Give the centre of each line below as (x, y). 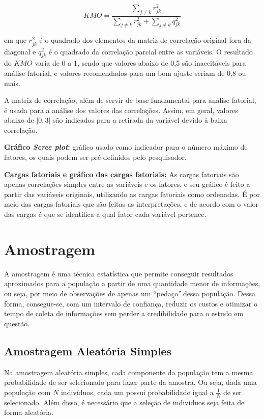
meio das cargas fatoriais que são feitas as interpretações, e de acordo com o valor (131, 204)
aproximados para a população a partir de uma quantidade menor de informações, (132, 283)
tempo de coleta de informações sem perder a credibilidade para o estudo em (124, 313)
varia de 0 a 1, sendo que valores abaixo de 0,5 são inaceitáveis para (140, 63)
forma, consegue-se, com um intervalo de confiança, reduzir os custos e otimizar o (131, 303)
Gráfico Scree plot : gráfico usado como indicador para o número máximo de (126, 147)
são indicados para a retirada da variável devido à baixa (140, 120)
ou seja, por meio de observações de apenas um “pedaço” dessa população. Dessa (130, 293)
